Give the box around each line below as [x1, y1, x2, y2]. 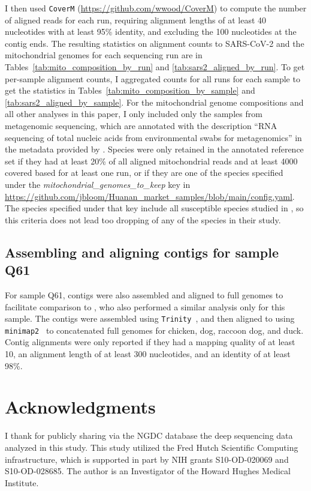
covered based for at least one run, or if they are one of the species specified [5, 166, 283, 179]
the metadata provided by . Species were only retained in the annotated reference [5, 143, 304, 155]
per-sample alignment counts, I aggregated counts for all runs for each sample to [5, 72, 300, 85]
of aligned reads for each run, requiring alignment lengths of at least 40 [5, 13, 267, 26]
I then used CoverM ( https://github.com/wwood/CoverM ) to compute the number [5, 2, 307, 14]
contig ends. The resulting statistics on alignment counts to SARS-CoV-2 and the [5, 37, 304, 49]
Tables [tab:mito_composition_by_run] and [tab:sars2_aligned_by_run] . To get [5, 61, 305, 73]
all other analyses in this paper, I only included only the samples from [5, 107, 262, 120]
